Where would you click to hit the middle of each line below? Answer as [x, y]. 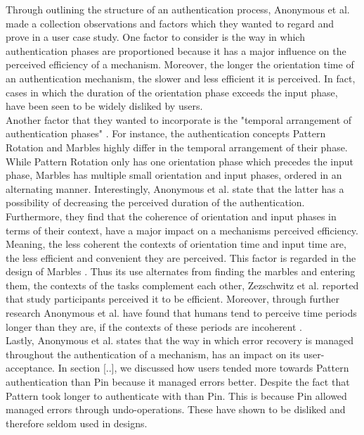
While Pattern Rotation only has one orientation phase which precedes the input [180, 161]
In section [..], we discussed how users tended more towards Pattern [203, 368]
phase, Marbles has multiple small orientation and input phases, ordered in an [174, 175]
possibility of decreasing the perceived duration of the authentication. [155, 202]
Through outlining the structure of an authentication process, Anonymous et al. [178, 9]
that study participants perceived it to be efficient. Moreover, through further [173, 299]
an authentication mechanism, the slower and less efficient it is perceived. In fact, [181, 78]
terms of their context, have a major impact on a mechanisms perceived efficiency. [182, 230]
